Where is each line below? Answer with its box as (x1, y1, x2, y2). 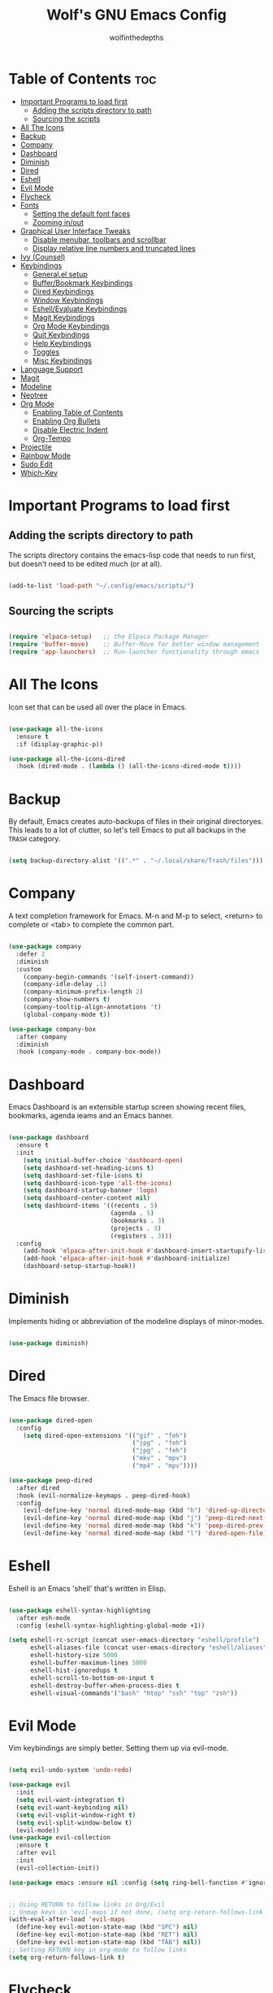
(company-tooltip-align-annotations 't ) (23, 1003, 162, 1011)
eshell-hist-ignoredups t (29, 1666, 118, 1674)
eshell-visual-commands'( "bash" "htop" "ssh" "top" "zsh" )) (29, 1689, 238, 1697)
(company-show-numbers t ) (23, 996, 111, 1004)
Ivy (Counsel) (19, 252, 66, 262)
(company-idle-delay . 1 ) (23, 980, 107, 988)
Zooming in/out (32, 217, 84, 227)
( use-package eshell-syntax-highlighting (8, 1606, 151, 1614)
